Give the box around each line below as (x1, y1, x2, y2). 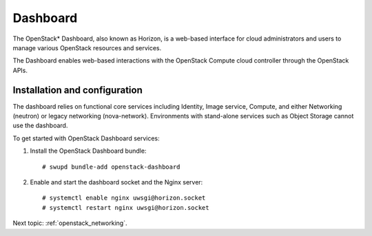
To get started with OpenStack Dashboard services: (12, 134, 160, 142)
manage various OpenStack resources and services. (12, 43, 162, 52)
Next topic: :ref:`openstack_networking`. (12, 219, 127, 227)
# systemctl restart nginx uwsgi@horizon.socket (42, 204, 209, 211)
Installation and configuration (12, 84, 143, 96)
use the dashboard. (12, 121, 68, 130)
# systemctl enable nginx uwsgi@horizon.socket (42, 194, 206, 202)
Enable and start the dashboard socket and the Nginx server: (30, 178, 203, 186)
